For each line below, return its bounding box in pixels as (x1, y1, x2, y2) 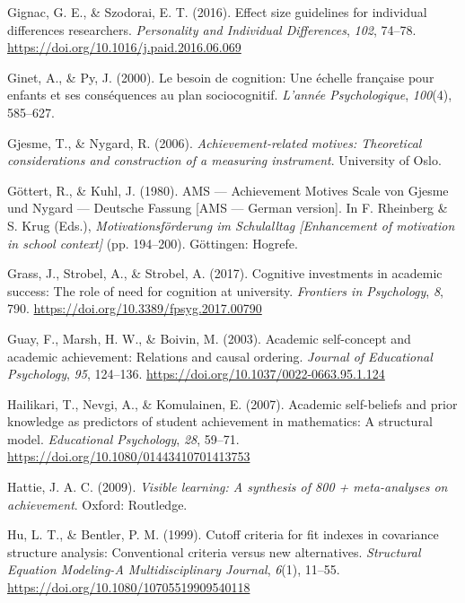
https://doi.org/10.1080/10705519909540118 (7, 578, 250, 597)
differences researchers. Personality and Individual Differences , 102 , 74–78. (7, 20, 417, 39)
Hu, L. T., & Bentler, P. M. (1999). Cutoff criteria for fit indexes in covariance (7, 525, 439, 544)
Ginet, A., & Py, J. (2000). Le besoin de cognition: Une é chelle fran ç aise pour (7, 67, 434, 86)
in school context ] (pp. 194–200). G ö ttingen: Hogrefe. (7, 233, 298, 252)
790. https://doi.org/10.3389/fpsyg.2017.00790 (7, 299, 262, 318)
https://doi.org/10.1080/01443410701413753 (7, 447, 250, 466)
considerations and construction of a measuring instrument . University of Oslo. (7, 151, 442, 170)
